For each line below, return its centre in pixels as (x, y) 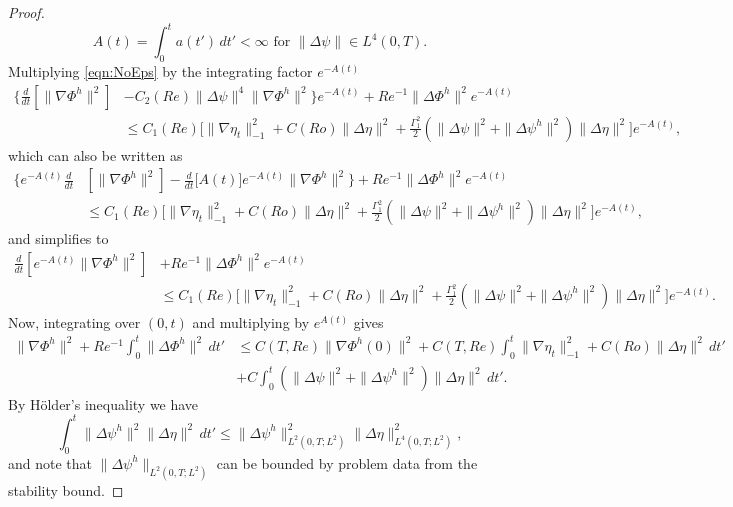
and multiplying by (251, 321)
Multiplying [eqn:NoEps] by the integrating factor (160, 70)
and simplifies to (58, 238)
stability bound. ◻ (66, 489)
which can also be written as (95, 154)
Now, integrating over (74, 321)
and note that (50, 462)
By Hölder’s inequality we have (103, 403)
